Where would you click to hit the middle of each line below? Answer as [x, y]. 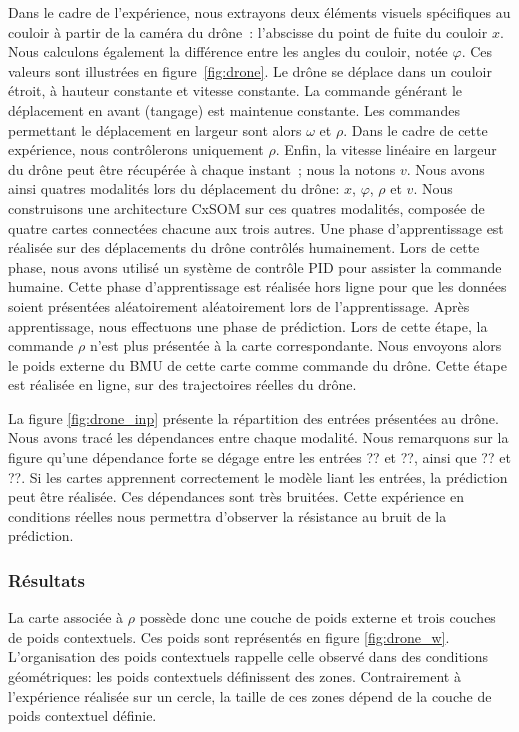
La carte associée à [66, 617]
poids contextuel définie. [82, 715]
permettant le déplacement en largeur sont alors [155, 129]
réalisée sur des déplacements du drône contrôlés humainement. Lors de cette [244, 247]
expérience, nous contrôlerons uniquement [136, 149]
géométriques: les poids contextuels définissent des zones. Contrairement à [234, 676]
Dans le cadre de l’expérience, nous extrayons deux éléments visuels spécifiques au [259, 12]
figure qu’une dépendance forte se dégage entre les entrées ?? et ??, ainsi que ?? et [259, 457]
